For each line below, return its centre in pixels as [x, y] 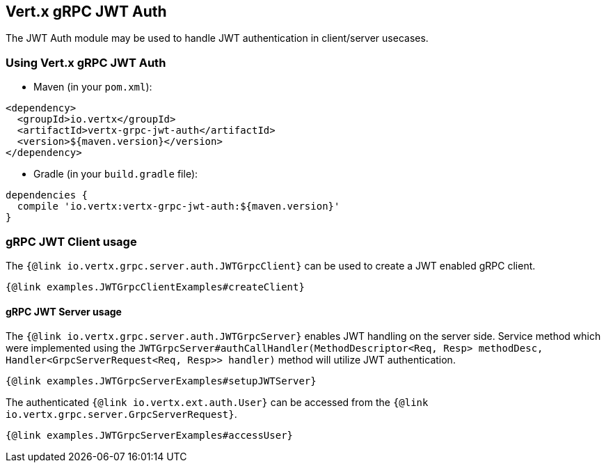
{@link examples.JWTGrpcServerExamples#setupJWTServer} [161, 381]
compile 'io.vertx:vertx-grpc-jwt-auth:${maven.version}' [178, 206]
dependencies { [47, 195]
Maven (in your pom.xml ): [93, 87]
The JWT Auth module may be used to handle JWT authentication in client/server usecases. [217, 38]
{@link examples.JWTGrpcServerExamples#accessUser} [150, 436]
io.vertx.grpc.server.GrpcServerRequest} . [121, 414]
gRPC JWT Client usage [71, 241]
